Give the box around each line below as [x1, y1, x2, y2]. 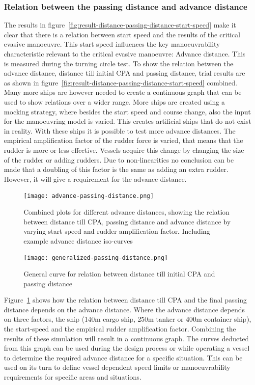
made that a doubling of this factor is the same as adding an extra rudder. [4, 164, 228, 174]
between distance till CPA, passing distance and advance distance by [24, 216, 231, 226]
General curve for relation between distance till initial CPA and [24, 269, 215, 278]
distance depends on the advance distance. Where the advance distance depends [4, 304, 245, 314]
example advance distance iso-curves [24, 235, 133, 246]
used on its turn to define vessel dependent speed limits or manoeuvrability [4, 362, 230, 372]
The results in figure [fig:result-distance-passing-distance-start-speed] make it [4, 20, 236, 30]
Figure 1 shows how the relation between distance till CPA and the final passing [4, 295, 247, 305]
